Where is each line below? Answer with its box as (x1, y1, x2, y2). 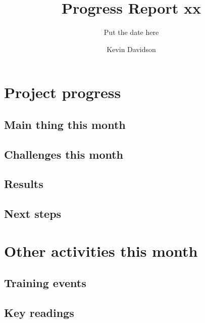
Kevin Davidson (107, 43, 156, 54)
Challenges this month (4, 146, 124, 162)
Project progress (4, 82, 121, 103)
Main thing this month (4, 116, 126, 132)
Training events (4, 275, 86, 291)
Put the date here (104, 27, 159, 37)
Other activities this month (4, 240, 198, 261)
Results (4, 176, 43, 192)
